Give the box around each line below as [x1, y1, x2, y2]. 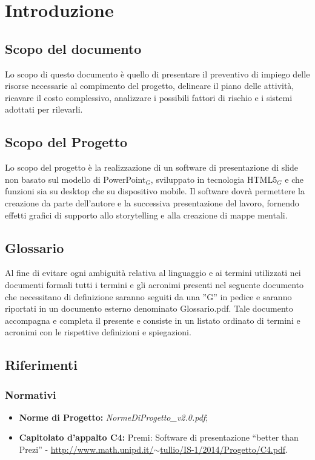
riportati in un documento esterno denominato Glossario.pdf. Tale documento [5, 302, 293, 315]
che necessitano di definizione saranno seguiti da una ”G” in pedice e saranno [5, 290, 292, 303]
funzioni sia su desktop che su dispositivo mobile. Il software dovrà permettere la [5, 185, 305, 197]
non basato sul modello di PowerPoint [5, 172, 146, 185]
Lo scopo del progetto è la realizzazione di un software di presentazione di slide [5, 161, 299, 174]
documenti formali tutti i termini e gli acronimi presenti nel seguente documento [5, 278, 304, 291]
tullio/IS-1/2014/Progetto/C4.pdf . [160, 443, 288, 456]
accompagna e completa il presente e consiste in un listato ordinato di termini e [5, 314, 300, 326]
